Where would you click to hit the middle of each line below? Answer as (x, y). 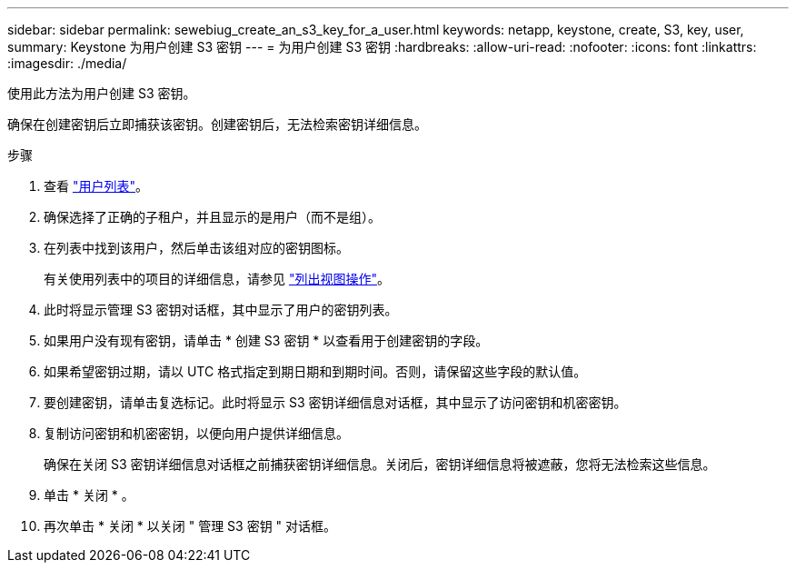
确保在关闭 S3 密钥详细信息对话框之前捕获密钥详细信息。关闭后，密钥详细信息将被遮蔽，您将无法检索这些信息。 (380, 464)
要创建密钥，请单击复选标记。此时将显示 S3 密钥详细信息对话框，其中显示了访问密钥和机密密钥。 (335, 402)
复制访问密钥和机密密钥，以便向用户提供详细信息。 (196, 433)
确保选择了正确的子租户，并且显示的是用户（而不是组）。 (212, 217)
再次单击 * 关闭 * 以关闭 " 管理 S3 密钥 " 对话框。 (190, 526)
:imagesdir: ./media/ (67, 63)
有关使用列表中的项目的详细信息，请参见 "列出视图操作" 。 (217, 279)
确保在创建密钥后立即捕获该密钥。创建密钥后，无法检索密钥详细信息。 (217, 124)
